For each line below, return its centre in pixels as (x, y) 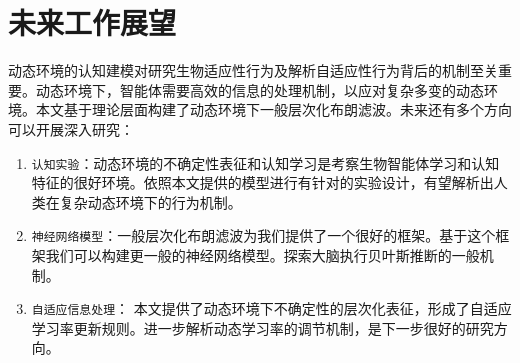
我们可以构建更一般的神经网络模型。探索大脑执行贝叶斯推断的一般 (262, 255)
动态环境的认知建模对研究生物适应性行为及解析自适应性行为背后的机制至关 (253, 70)
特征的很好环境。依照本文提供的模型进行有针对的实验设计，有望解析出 (262, 182)
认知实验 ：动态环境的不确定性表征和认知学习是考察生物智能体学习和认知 (265, 162)
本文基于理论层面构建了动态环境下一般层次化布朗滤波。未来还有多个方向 (273, 109)
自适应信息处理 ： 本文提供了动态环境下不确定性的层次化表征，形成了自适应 (271, 308)
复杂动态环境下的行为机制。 (150, 201)
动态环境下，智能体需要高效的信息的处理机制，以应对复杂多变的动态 (259, 89)
